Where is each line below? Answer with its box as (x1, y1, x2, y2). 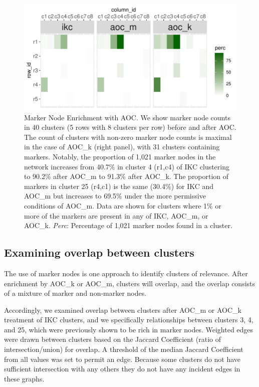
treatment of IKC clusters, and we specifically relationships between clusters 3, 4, (4, 314, 253, 325)
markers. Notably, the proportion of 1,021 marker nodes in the (24, 151, 216, 161)
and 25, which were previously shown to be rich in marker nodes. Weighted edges (4, 324, 253, 334)
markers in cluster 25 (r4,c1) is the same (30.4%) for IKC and (24, 180, 214, 191)
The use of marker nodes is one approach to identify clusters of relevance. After (4, 268, 248, 278)
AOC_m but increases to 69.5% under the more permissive (24, 190, 206, 201)
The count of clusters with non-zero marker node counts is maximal (24, 131, 232, 142)
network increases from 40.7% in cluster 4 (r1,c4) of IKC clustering (24, 161, 230, 171)
